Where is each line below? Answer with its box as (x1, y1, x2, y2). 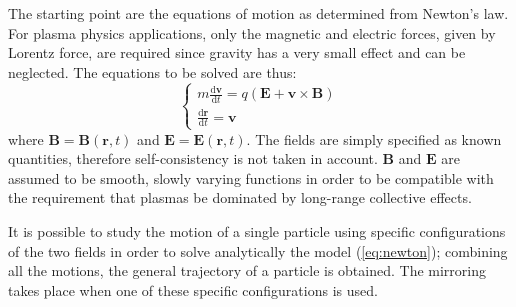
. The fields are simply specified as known (246, 128, 502, 149)
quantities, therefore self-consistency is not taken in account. (8, 148, 378, 169)
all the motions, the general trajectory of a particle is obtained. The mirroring (8, 260, 487, 281)
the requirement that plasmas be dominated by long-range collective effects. (8, 187, 472, 208)
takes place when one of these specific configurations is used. (8, 279, 378, 300)
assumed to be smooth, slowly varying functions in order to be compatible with (8, 167, 494, 188)
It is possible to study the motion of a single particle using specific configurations (8, 221, 506, 241)
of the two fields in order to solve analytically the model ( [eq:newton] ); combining (8, 240, 508, 261)
